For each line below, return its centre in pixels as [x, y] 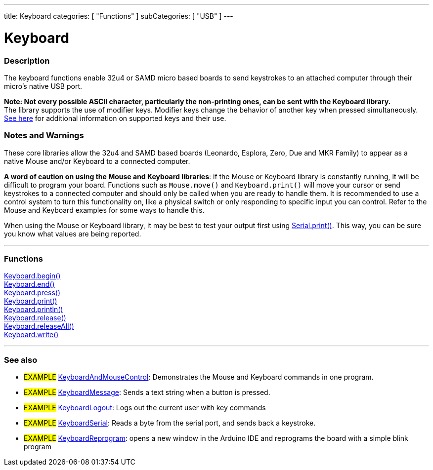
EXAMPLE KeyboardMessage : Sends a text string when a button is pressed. [147, 392]
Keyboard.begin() [32, 276]
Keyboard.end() [29, 284]
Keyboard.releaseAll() [39, 326]
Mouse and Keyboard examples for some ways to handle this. [104, 210]
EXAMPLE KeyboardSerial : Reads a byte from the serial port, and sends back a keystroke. [170, 423]
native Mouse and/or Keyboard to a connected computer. [97, 161]
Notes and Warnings [44, 136]
